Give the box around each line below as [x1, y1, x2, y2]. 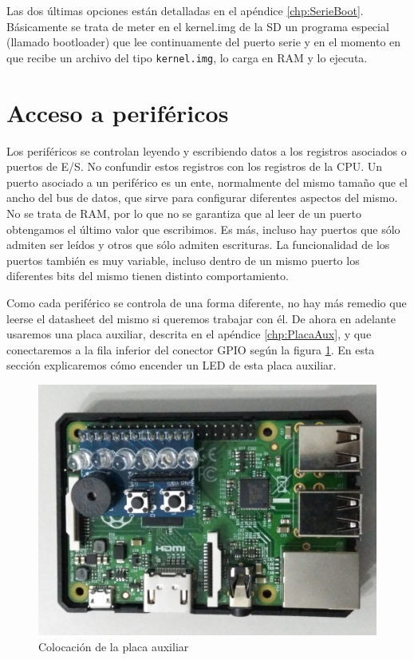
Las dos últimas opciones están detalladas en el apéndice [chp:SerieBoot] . [6, 2, 364, 18]
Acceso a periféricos [6, 96, 229, 128]
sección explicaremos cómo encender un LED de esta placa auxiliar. [6, 357, 337, 373]
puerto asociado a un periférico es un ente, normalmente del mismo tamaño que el [6, 173, 408, 190]
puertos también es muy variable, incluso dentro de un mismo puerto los [6, 251, 360, 268]
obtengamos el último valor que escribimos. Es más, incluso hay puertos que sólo [6, 220, 400, 237]
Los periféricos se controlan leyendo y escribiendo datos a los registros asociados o [6, 142, 407, 159]
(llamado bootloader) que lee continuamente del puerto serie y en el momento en [6, 34, 401, 50]
